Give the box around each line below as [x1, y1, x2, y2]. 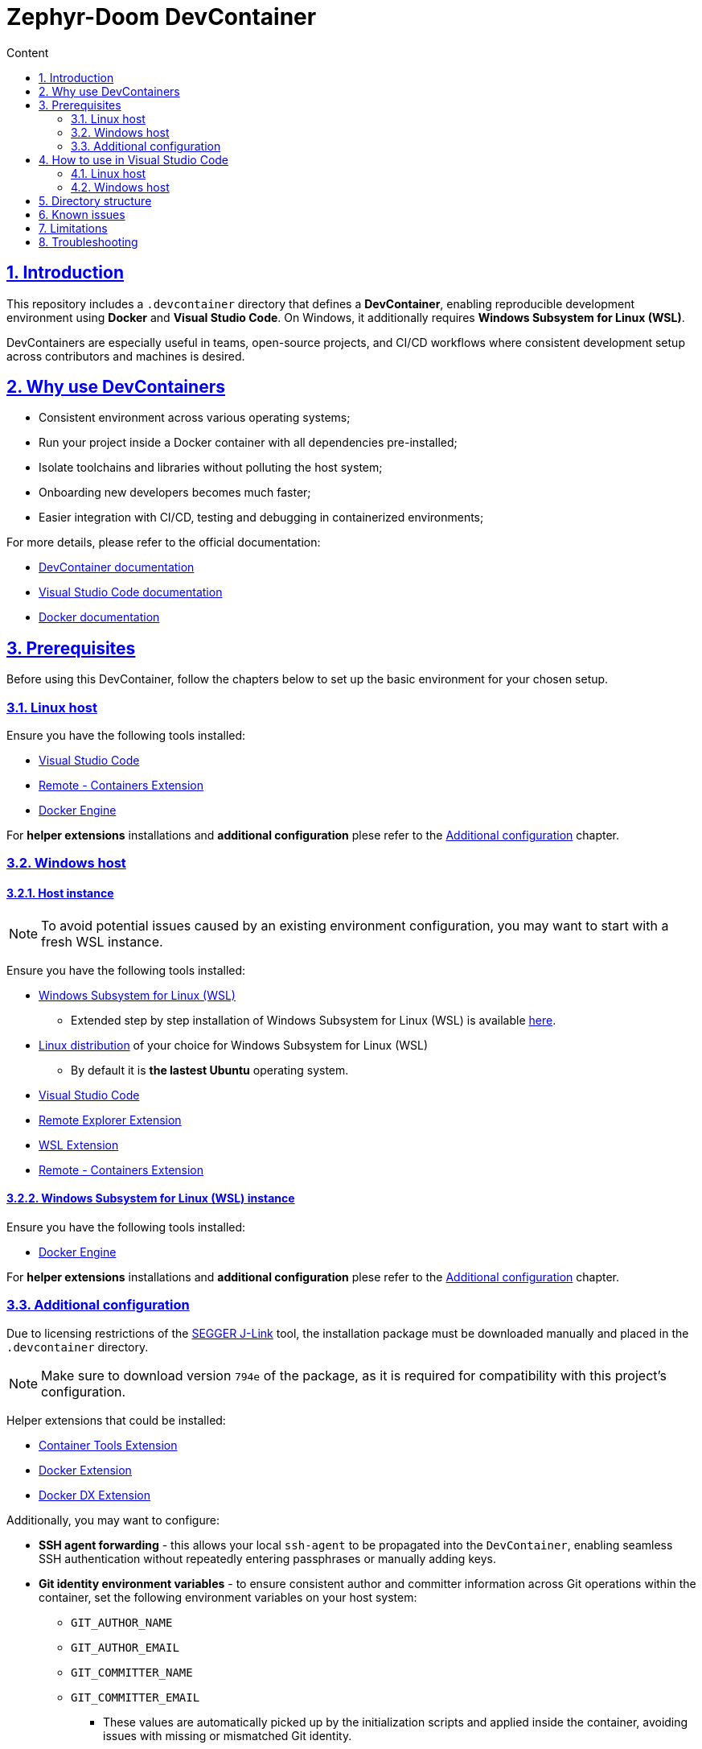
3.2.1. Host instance [6, 886, 114, 901]
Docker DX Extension [39, 1487, 151, 1502]
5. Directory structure [39, 193, 152, 208]
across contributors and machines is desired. [6, 349, 245, 363]
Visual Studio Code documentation [39, 585, 223, 600]
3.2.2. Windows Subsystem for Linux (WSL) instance [6, 1191, 295, 1206]
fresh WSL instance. [41, 933, 163, 950]
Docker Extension [39, 1462, 132, 1477]
